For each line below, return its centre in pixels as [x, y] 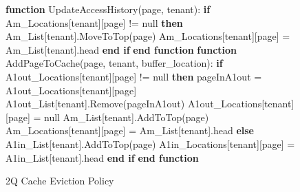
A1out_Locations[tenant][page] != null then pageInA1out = [134, 76]
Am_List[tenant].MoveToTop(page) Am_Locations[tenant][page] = [148, 36]
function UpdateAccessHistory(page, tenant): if [108, 9]
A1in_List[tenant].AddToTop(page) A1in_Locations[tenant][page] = [150, 143]
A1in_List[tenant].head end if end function [102, 157]
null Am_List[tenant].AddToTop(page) [126, 117]
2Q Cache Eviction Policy [60, 181]
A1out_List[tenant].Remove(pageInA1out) [95, 104]
